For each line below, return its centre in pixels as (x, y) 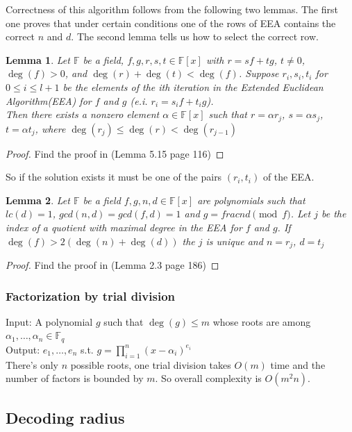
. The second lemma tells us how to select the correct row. (195, 36)
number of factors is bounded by (75, 378)
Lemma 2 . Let (38, 200)
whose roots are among (262, 321)
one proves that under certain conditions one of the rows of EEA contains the (171, 23)
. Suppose (259, 73)
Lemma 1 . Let (38, 59)
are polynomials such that (251, 200)
